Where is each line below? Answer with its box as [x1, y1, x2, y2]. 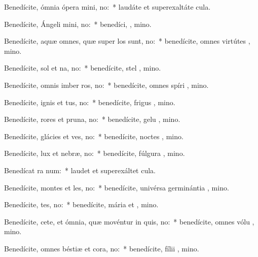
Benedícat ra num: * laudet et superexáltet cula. [4, 165, 156, 175]
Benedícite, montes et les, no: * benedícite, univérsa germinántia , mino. [4, 182, 229, 192]
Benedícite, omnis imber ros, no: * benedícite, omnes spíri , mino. [4, 79, 209, 90]
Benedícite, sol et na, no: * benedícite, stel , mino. [4, 62, 161, 73]
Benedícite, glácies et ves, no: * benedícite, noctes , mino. [4, 131, 183, 141]
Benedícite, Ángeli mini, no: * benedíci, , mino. [4, 18, 152, 29]
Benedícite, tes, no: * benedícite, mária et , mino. [4, 199, 159, 210]
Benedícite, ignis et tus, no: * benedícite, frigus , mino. [4, 97, 175, 107]
